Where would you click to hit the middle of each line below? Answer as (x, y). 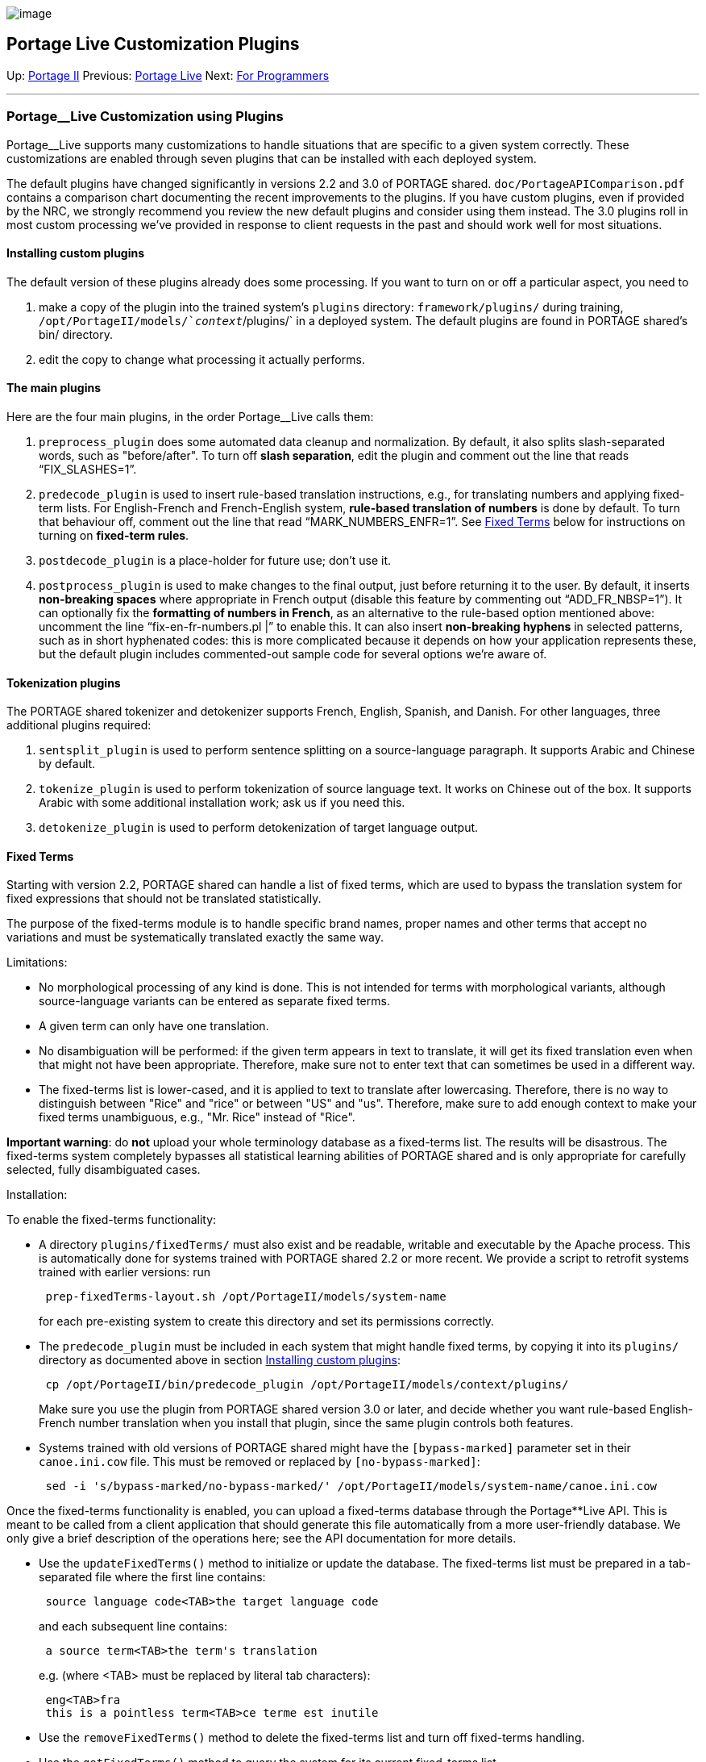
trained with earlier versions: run (125, 1272)
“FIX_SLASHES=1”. (88, 470)
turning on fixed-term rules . (114, 536)
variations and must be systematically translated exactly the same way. (195, 937)
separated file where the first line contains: (152, 1577)
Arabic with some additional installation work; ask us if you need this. (222, 803)
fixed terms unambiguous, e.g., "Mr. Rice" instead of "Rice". (197, 1117)
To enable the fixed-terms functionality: (112, 1220)
